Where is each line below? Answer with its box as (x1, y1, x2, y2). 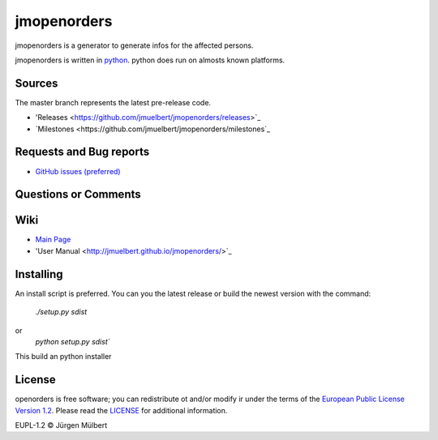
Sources (15, 76, 58, 90)
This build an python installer (15, 352, 112, 361)
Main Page (35, 235, 71, 245)
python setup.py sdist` (35, 336, 110, 346)
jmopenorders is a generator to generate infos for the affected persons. (15, 41, 254, 50)
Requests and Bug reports (15, 145, 150, 159)
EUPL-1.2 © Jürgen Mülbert (15, 421, 108, 429)
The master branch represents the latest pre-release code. (15, 97, 211, 107)
